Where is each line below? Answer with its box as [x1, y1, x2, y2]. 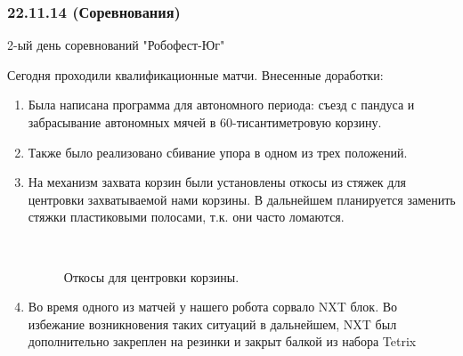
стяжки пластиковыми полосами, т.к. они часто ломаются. [28, 207, 345, 226]
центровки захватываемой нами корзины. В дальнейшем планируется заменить [28, 190, 456, 208]
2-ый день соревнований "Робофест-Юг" [7, 36, 225, 54]
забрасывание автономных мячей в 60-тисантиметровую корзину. [28, 113, 382, 131]
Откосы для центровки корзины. [63, 267, 240, 286]
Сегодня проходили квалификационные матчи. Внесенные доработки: [7, 65, 384, 84]
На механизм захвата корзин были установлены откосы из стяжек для [28, 173, 406, 191]
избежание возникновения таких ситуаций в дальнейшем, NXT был [28, 314, 397, 333]
